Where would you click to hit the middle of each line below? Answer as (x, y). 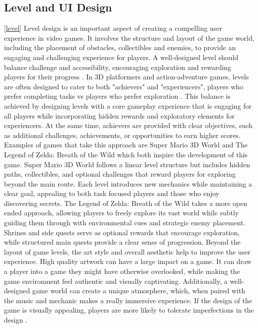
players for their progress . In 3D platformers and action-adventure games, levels (127, 77)
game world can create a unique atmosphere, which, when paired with (139, 291)
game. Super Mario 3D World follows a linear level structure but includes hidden (127, 164)
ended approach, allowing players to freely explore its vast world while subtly (122, 213)
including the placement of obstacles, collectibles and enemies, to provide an (120, 47)
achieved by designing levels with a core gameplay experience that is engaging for (128, 105)
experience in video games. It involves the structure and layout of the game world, (129, 37)
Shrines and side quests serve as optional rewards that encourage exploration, (122, 232)
